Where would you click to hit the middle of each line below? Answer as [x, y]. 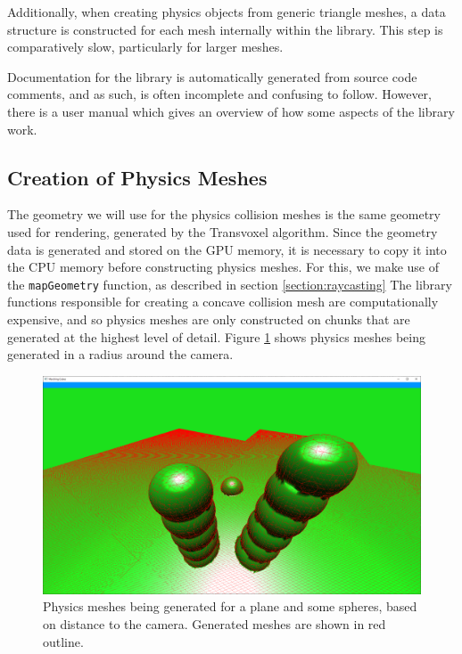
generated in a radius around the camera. [120, 354]
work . [22, 129]
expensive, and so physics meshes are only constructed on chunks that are [209, 319]
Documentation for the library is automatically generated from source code [212, 76]
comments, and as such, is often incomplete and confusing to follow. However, [219, 94]
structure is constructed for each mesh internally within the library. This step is [225, 29]
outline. [63, 641]
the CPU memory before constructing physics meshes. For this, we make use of [223, 267]
